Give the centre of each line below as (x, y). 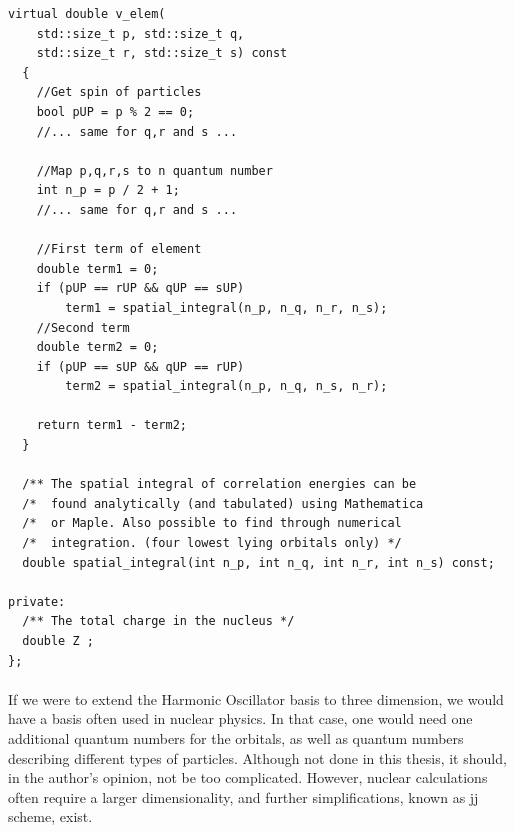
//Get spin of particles (119, 92)
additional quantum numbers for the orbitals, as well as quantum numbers (236, 737)
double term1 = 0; (97, 268)
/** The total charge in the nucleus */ (158, 621)
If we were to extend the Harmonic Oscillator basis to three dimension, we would (256, 698)
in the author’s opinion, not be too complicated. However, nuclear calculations (248, 777)
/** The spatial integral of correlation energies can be (219, 484)
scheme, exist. (50, 816)
